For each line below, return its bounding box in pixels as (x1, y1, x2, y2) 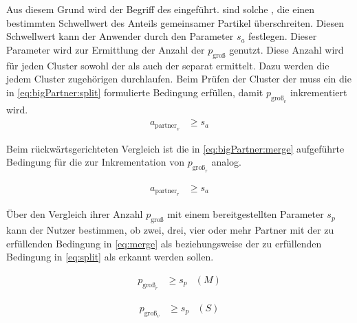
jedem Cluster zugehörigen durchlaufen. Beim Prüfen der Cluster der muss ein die (6, 71, 351, 86)
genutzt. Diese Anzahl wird (229, 42, 344, 56)
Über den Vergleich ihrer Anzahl (6, 207, 143, 221)
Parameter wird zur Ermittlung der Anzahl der (6, 42, 205, 56)
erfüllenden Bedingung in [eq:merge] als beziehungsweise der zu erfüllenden (6, 236, 322, 250)
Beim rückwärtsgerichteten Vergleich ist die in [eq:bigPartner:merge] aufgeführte (6, 141, 345, 155)
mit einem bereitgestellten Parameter (167, 207, 324, 221)
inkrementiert (290, 85, 347, 99)
